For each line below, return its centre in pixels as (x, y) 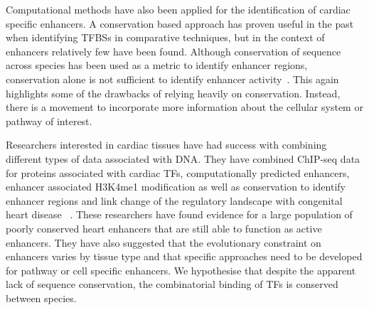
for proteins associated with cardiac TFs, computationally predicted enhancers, (178, 172)
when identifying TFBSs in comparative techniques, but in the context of (165, 37)
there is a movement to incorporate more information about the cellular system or (184, 107)
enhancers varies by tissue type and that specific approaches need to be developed (184, 256)
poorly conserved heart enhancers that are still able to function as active (164, 228)
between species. (41, 298)
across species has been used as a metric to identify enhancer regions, (157, 65)
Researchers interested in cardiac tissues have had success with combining (166, 145)
